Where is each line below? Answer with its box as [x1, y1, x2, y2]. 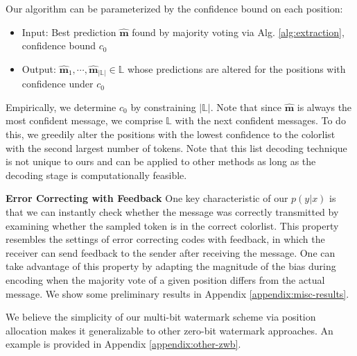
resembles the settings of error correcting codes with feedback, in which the [6, 232, 325, 246]
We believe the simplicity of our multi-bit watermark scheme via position [6, 310, 316, 324]
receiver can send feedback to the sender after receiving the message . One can [6, 245, 336, 260]
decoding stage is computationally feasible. [6, 167, 187, 182]
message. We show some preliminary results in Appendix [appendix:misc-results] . [6, 286, 349, 300]
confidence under [21, 76, 94, 91]
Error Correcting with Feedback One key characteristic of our [6, 191, 288, 205]
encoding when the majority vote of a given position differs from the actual [6, 273, 325, 287]
